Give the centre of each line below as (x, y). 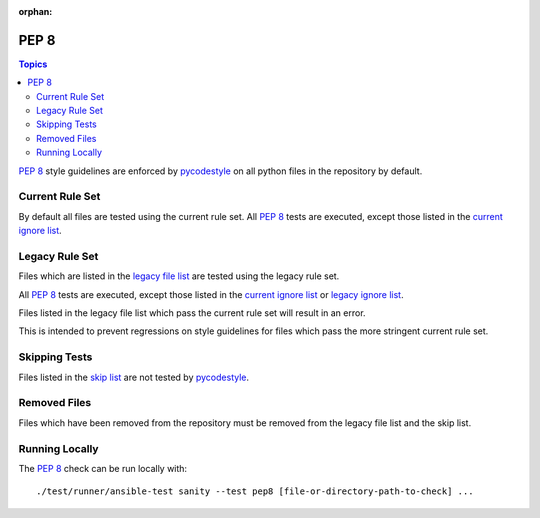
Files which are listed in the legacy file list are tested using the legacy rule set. (179, 276)
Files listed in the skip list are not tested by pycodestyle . (134, 377)
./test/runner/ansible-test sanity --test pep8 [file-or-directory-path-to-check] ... (255, 491)
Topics (33, 64)
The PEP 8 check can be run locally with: (103, 468)
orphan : (35, 11)
